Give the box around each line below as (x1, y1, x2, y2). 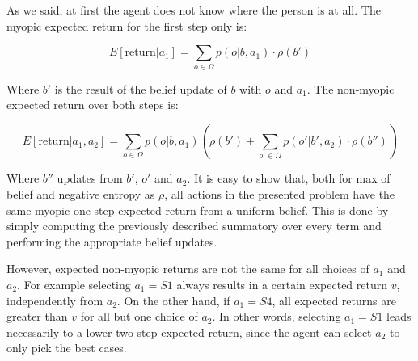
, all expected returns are (272, 292, 396, 309)
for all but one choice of (80, 308, 198, 325)
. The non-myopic (306, 80, 395, 97)
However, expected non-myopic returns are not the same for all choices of (6, 260, 369, 277)
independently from (6, 292, 103, 309)
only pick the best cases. (6, 339, 127, 356)
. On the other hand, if (116, 292, 230, 309)
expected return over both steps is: (6, 96, 179, 113)
